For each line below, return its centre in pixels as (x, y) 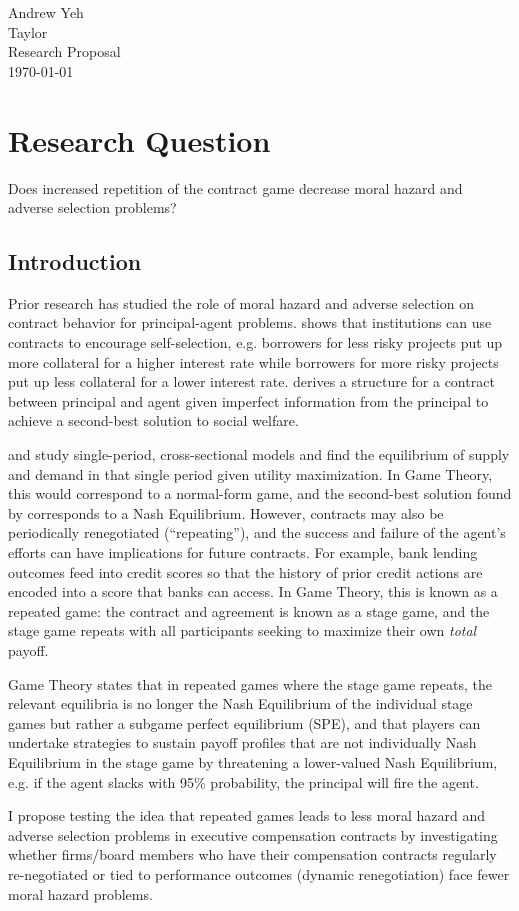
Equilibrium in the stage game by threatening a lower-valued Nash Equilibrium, (253, 761)
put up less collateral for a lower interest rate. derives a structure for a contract (251, 381)
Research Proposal (64, 51)
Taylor (28, 31)
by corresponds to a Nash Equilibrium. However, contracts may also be (226, 512)
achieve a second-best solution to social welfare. (153, 420)
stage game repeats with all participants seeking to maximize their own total (242, 630)
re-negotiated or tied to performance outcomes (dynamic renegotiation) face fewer (259, 873)
